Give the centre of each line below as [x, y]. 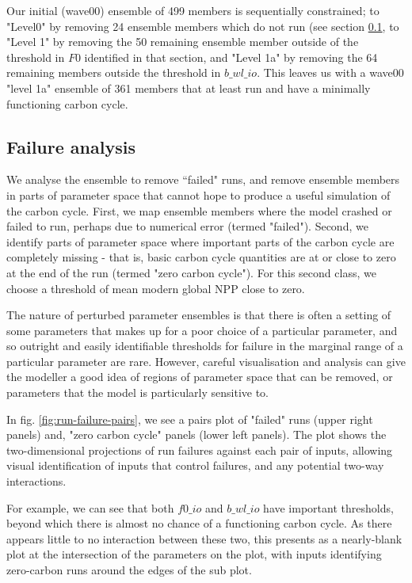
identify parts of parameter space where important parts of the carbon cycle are [200, 241]
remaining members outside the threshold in [114, 72]
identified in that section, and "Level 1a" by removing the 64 [231, 57]
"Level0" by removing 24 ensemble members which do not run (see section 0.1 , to [203, 26]
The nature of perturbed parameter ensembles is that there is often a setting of [199, 315]
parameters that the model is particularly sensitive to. [138, 392]
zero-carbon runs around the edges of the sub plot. [129, 570]
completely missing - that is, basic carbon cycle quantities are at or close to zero [201, 257]
